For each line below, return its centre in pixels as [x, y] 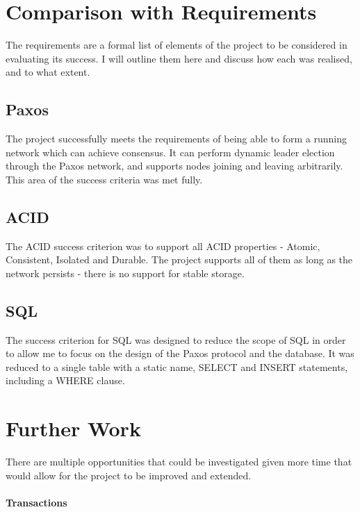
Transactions [36, 502]
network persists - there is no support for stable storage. [125, 273]
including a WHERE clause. [65, 380]
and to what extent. [48, 72]
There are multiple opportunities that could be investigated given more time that [179, 462]
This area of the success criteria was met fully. [104, 179]
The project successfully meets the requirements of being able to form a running [176, 139]
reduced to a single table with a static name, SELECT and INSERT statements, [177, 366]
